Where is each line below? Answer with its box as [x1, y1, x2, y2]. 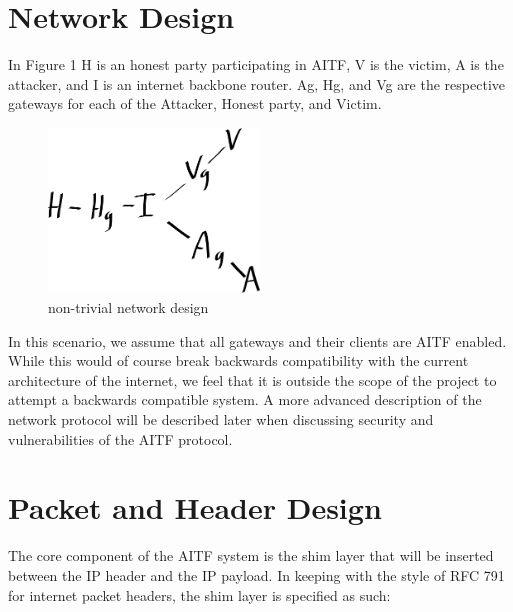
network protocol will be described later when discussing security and [8, 409, 434, 429]
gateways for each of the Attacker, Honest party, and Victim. [8, 93, 382, 114]
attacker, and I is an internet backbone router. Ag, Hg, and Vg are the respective [8, 73, 505, 94]
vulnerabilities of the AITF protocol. [8, 428, 233, 449]
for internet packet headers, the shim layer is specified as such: [8, 584, 391, 605]
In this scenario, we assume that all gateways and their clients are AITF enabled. [8, 330, 507, 351]
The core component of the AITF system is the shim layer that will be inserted [8, 545, 494, 566]
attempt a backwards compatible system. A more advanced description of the [8, 389, 482, 410]
